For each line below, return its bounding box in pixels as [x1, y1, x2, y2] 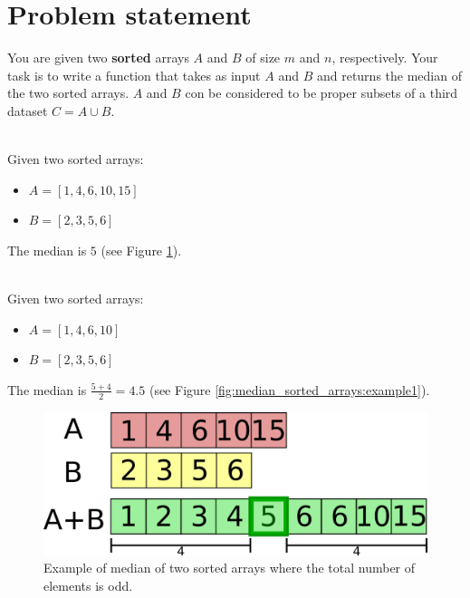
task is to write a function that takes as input [7, 65, 261, 84]
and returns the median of [316, 65, 462, 84]
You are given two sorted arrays [7, 48, 189, 67]
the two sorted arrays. [7, 83, 129, 102]
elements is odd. [43, 576, 133, 595]
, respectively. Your [331, 48, 438, 67]
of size [245, 48, 281, 67]
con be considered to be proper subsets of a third [185, 83, 458, 102]
